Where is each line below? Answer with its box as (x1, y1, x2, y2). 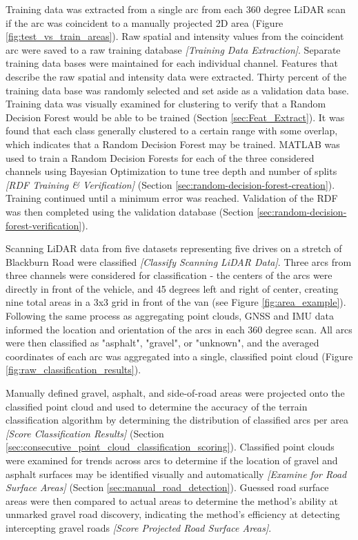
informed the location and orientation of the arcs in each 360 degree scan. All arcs (6, 322, 352, 336)
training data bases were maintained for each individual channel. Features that (6, 56, 339, 70)
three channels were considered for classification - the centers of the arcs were (6, 268, 332, 282)
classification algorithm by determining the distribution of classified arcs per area (6, 413, 348, 427)
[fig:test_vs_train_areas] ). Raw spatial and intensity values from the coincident (6, 29, 344, 43)
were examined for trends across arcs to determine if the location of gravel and (6, 453, 338, 467)
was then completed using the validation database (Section (6, 204, 254, 218)
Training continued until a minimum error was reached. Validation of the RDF (6, 191, 338, 205)
